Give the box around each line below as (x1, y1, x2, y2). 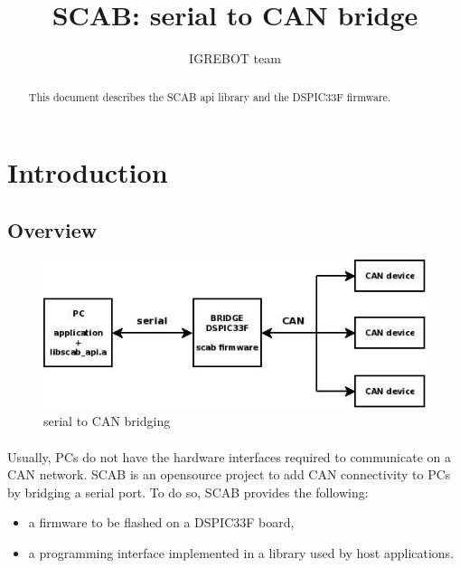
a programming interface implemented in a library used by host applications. (28, 543, 455, 562)
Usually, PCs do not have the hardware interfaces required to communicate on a (7, 447, 451, 466)
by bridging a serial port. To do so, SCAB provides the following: (7, 482, 369, 501)
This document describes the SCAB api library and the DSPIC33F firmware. (28, 89, 391, 104)
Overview (7, 215, 98, 243)
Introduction (7, 154, 168, 191)
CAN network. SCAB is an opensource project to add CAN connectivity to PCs (7, 465, 451, 484)
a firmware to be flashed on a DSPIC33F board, (28, 513, 295, 532)
